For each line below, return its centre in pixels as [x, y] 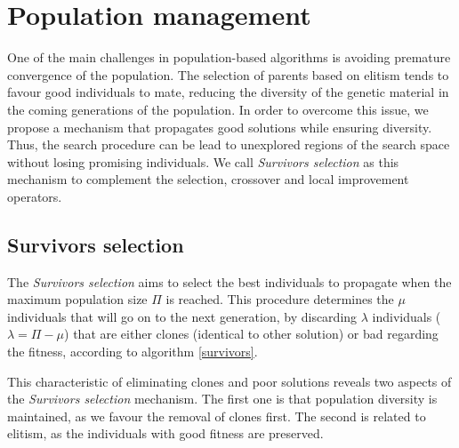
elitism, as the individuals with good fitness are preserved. [165, 433]
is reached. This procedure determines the [280, 299]
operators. [35, 196]
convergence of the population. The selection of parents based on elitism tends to [228, 74]
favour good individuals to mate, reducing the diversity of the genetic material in [228, 92]
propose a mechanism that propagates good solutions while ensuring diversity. [220, 127]
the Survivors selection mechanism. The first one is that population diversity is [222, 399]
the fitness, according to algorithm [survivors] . [133, 352]
